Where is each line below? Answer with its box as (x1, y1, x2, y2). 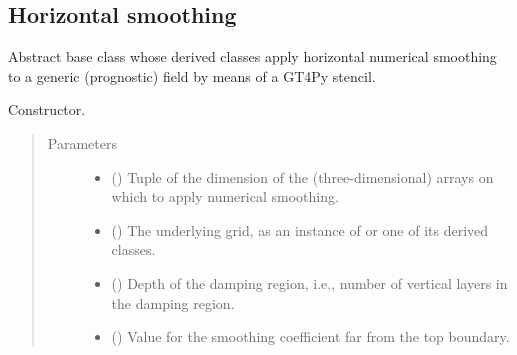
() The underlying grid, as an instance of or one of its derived (111, 219, 489, 240)
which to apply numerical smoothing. (111, 186, 339, 207)
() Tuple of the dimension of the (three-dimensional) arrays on (111, 166, 494, 187)
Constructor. (8, 99, 86, 120)
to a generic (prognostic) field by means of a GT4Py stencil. (8, 65, 376, 86)
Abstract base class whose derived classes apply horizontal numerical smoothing (8, 46, 497, 67)
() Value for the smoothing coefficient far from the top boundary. (111, 326, 510, 347)
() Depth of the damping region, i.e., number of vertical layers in (111, 272, 508, 293)
